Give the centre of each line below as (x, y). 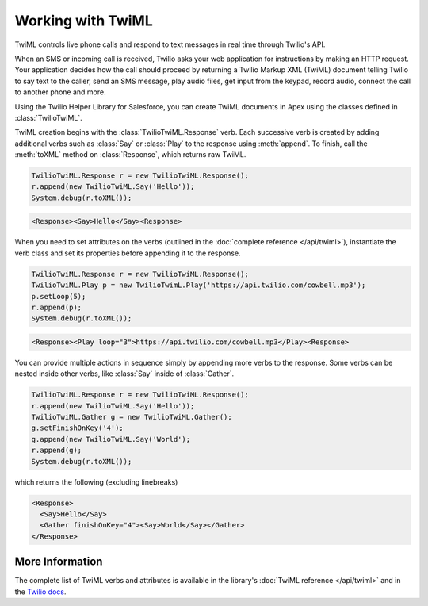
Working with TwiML (84, 21)
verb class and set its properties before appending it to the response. (128, 253)
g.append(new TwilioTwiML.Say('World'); (111, 439)
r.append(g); (57, 451)
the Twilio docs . (40, 592)
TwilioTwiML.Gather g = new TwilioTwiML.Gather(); (132, 417)
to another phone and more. (60, 92)
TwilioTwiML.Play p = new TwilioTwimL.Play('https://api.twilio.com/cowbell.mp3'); (199, 285)
